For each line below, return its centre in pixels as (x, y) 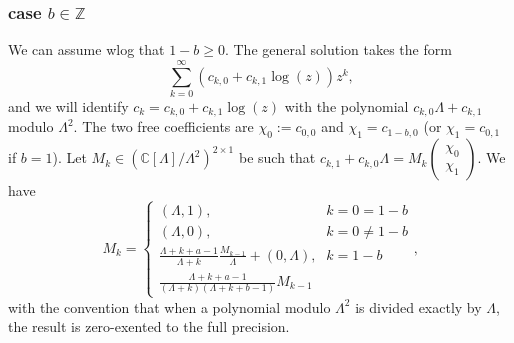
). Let (69, 157)
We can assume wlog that (86, 49)
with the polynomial (346, 105)
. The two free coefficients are (163, 126)
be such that (277, 157)
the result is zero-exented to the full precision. (149, 326)
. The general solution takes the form (338, 49)
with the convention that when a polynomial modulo (169, 306)
